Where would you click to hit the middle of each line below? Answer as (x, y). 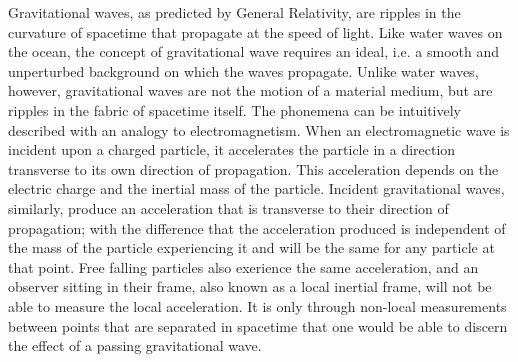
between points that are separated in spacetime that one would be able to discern (258, 325)
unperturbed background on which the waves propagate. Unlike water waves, (243, 70)
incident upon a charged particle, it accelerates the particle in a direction (232, 149)
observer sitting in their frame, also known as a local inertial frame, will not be (250, 286)
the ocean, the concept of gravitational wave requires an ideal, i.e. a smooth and (254, 51)
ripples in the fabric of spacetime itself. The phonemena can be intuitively (234, 109)
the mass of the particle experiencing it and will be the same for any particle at (251, 247)
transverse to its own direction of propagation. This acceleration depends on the (253, 168)
